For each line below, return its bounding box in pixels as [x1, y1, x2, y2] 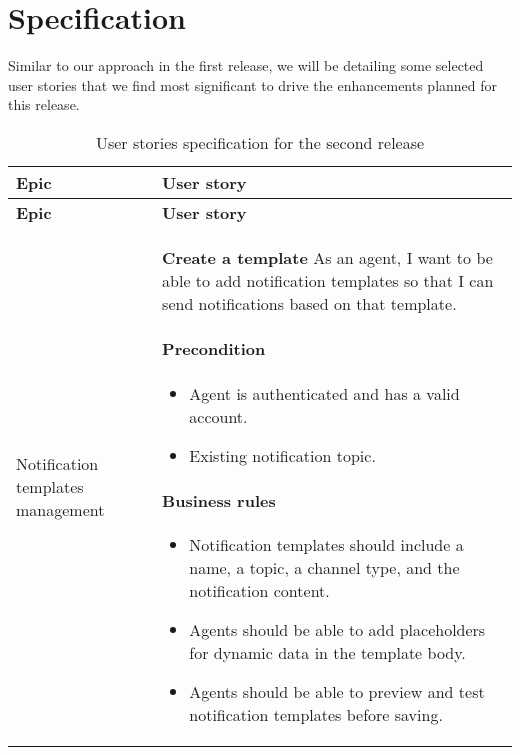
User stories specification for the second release [95, 130, 425, 154]
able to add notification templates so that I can [162, 268, 494, 292]
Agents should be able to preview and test [189, 680, 485, 704]
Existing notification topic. [189, 443, 376, 467]
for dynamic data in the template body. [189, 641, 466, 665]
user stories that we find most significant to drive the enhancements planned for [8, 74, 498, 95]
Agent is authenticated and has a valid [189, 381, 460, 405]
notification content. [189, 579, 330, 603]
